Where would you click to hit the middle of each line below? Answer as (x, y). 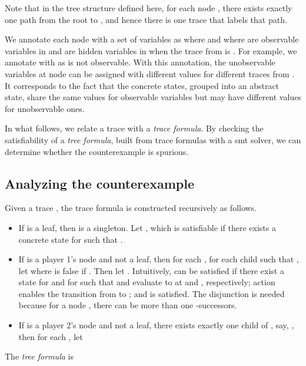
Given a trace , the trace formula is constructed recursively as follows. (131, 208)
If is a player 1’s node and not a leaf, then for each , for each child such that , (159, 259)
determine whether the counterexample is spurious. (97, 151)
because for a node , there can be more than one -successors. (128, 305)
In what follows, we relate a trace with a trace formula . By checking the (134, 128)
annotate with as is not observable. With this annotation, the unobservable (140, 62)
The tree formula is (39, 356)
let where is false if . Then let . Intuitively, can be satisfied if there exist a (151, 270)
